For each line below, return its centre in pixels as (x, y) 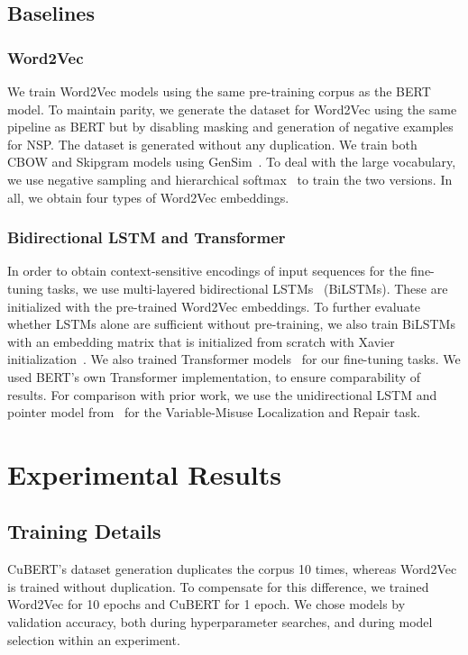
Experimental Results (144, 473)
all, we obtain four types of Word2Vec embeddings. (148, 197)
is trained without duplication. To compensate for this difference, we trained (218, 586)
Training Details (84, 531)
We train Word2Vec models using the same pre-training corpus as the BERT (219, 91)
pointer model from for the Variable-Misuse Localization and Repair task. (214, 412)
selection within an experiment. (94, 639)
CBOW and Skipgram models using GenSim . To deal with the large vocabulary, (232, 162)
